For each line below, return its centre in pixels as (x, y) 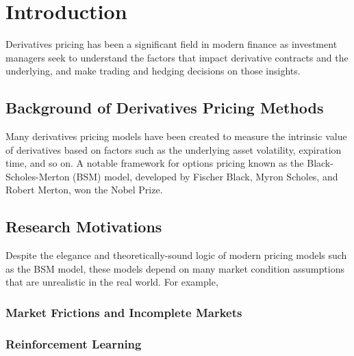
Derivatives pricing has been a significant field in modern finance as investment (172, 44)
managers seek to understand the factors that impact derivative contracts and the (177, 57)
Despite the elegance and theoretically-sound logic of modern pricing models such (176, 255)
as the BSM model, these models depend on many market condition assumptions (175, 268)
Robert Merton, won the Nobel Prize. (84, 190)
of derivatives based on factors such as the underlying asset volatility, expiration (174, 149)
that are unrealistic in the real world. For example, (112, 282)
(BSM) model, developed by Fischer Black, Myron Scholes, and (205, 176)
